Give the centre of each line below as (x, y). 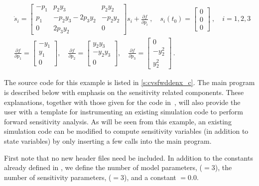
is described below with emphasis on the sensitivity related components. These (124, 92)
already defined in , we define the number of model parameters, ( (103, 167)
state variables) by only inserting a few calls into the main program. (108, 140)
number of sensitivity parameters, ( (58, 177)
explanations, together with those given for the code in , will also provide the (122, 102)
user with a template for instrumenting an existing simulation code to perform (124, 112)
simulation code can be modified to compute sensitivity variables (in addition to (126, 131)
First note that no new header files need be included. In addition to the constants (129, 157)
